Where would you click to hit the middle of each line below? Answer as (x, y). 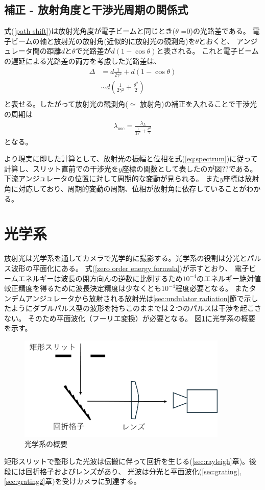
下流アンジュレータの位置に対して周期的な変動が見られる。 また (112, 178)
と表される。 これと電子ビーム (208, 51)
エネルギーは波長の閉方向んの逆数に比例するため (100, 278)
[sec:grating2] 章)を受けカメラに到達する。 (73, 481)
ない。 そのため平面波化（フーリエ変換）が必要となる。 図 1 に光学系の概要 (130, 318)
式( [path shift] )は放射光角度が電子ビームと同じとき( (90, 31)
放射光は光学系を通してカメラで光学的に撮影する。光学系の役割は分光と (126, 258)
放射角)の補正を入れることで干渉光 (199, 104)
